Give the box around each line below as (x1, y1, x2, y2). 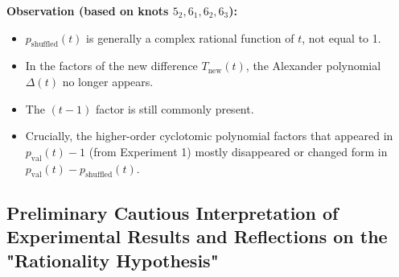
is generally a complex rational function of (86, 29, 294, 46)
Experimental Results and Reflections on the (6, 224, 388, 249)
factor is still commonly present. (95, 100, 254, 117)
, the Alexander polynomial (245, 57, 381, 74)
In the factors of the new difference (25, 57, 198, 74)
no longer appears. (62, 72, 154, 89)
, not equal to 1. (302, 29, 381, 46)
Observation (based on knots (6, 2, 169, 19)
